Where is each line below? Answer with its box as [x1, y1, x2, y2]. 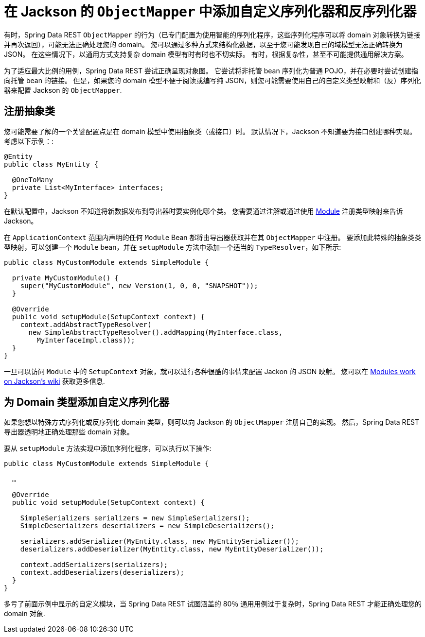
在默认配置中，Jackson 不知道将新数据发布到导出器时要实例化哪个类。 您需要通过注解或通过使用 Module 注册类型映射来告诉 [4, 207, 403, 215]
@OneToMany [12, 175, 53, 184]
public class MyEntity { [4, 160, 98, 168]
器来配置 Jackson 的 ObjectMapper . [4, 86, 122, 94]
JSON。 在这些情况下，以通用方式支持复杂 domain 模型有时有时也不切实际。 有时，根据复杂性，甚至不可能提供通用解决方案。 [4, 50, 408, 58]
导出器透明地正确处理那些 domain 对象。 [4, 428, 134, 436]
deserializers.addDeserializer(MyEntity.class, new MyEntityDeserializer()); [20, 545, 324, 553]
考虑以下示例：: [4, 137, 54, 145]
